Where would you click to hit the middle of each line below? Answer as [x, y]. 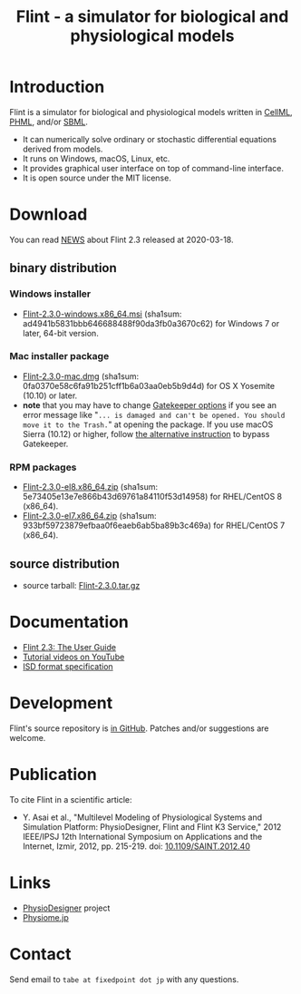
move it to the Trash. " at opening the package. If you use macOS [148, 424]
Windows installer [50, 294]
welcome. [28, 737]
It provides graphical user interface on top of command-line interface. [153, 168]
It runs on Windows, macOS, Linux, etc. [96, 158]
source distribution [64, 564]
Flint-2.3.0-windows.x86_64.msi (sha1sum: [102, 314]
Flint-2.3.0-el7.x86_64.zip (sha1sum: [89, 516]
